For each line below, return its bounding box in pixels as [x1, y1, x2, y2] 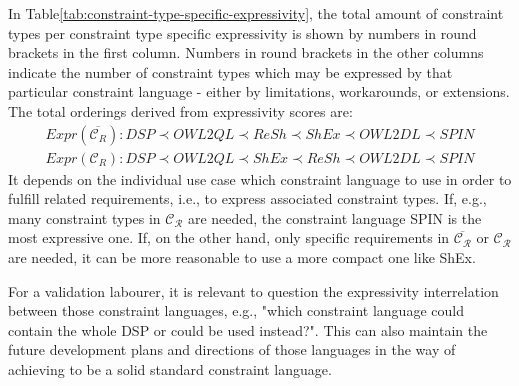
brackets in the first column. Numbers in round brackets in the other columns [8, 42, 484, 63]
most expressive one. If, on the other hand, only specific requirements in [8, 227, 450, 248]
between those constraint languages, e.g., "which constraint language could [8, 300, 464, 321]
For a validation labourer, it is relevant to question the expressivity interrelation [8, 280, 499, 301]
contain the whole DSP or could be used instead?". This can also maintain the [8, 319, 488, 340]
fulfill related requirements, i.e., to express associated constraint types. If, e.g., [8, 188, 487, 209]
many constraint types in [8, 207, 161, 228]
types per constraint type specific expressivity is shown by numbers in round [8, 22, 477, 43]
